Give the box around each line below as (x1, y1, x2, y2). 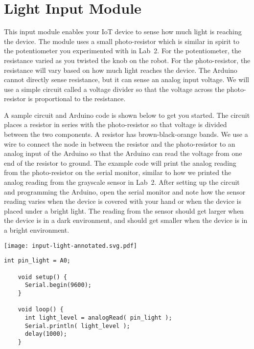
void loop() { (18, 306, 64, 313)
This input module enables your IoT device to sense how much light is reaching (4, 26, 242, 37)
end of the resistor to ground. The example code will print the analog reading (4, 157, 236, 168)
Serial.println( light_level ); (24, 322, 130, 329)
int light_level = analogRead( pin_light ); (24, 314, 172, 321)
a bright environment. (4, 225, 69, 235)
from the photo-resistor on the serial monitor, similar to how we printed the (4, 167, 231, 177)
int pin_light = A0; (4, 257, 71, 264)
